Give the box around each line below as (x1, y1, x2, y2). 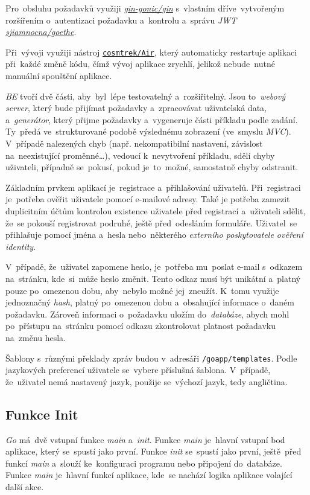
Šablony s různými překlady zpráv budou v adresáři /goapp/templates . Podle (5, 351, 297, 364)
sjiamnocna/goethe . (5, 25, 77, 38)
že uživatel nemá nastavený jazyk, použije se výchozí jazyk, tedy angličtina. (5, 375, 288, 388)
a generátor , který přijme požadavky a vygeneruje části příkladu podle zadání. (5, 113, 298, 126)
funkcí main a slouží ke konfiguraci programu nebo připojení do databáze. (5, 456, 282, 469)
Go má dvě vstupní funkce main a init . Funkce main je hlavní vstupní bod (5, 433, 285, 445)
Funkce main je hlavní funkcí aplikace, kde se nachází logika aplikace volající (5, 468, 293, 481)
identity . (5, 240, 36, 252)
